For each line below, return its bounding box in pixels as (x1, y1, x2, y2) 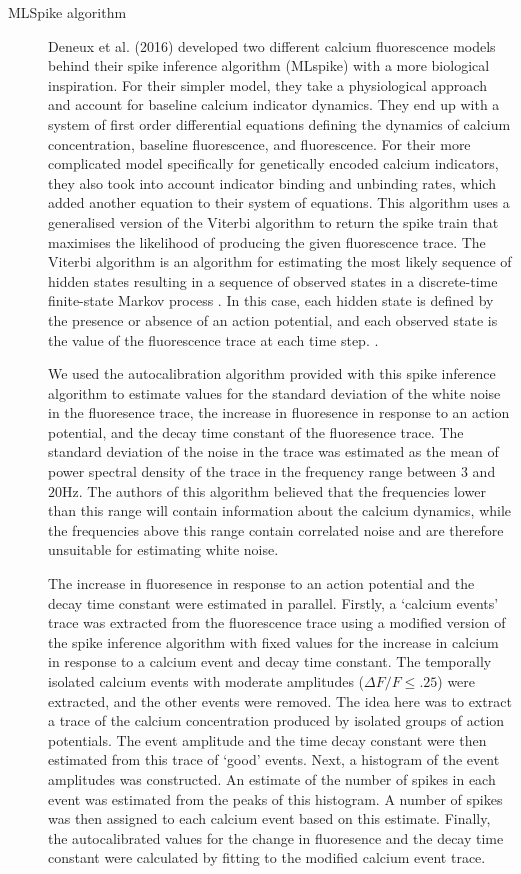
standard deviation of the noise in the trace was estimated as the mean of (48, 441, 499, 462)
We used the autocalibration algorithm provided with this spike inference (48, 363, 496, 384)
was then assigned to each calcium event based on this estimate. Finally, (48, 808, 491, 829)
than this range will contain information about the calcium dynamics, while (48, 500, 512, 521)
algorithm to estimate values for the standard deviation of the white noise (48, 382, 501, 403)
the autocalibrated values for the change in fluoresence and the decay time (48, 827, 504, 848)
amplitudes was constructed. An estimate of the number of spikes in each (48, 768, 496, 789)
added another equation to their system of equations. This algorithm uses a (48, 192, 510, 213)
